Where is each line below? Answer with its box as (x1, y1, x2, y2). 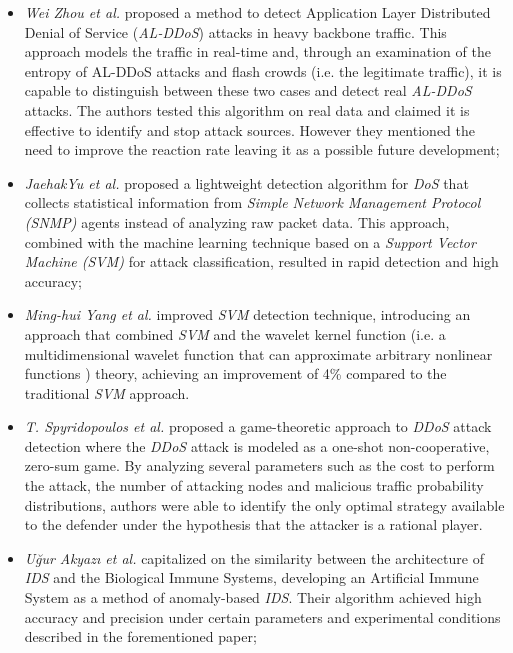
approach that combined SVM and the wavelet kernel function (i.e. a (24, 323, 446, 344)
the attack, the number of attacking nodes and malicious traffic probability (24, 475, 484, 496)
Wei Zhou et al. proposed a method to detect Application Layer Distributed (24, 2, 491, 22)
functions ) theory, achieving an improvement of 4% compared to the (24, 363, 447, 384)
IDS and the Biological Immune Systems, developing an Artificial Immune (24, 567, 479, 588)
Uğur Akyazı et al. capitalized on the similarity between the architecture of (24, 547, 484, 568)
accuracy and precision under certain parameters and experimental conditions (24, 606, 501, 627)
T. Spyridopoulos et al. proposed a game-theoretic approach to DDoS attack (24, 416, 492, 437)
